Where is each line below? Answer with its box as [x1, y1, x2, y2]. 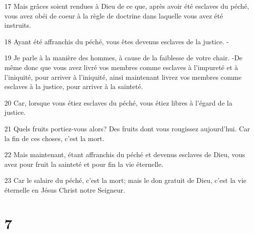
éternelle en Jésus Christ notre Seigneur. [4, 184, 126, 195]
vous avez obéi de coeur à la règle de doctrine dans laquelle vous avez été [4, 10, 223, 20]
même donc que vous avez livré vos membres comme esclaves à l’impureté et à [4, 62, 238, 72]
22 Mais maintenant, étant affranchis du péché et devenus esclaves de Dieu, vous [4, 149, 245, 160]
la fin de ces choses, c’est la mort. [4, 133, 105, 143]
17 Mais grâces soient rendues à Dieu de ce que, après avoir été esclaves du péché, [4, 1, 249, 11]
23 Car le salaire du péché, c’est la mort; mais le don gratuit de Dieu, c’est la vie [4, 175, 247, 185]
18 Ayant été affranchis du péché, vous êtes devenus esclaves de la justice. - [4, 36, 229, 46]
